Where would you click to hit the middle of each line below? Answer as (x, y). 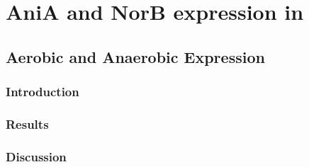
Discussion (36, 156)
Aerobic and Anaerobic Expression (135, 56)
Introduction (43, 92)
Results (27, 123)
